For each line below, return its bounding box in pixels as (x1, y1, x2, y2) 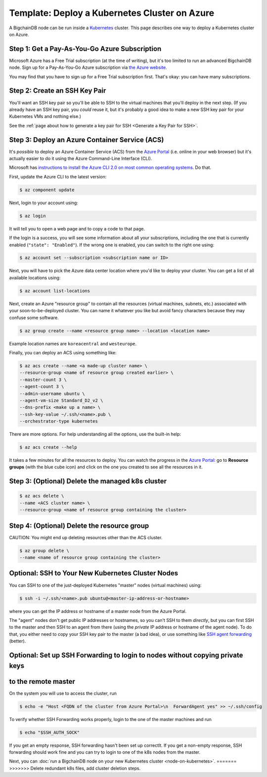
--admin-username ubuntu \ (19, 390, 85, 396)
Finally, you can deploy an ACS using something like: (9, 349, 117, 355)
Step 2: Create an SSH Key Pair (9, 87, 106, 95)
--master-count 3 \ (19, 377, 67, 383)
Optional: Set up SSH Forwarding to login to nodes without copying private (9, 651, 243, 659)
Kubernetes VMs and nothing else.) (9, 113, 82, 119)
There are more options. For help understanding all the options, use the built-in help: (9, 431, 181, 437)
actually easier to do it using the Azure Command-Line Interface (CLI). (9, 156, 152, 161)
